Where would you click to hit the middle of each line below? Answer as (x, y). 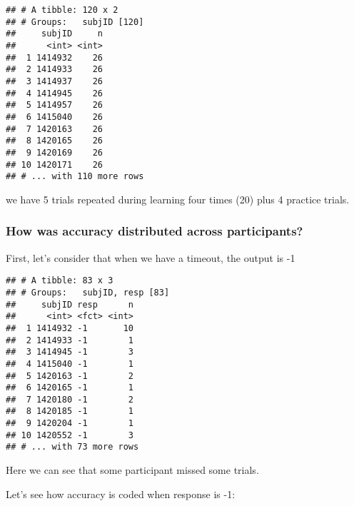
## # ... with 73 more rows (72, 447)
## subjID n (55, 34)
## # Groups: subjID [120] (75, 22)
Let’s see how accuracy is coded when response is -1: (121, 494)
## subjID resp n (70, 304)
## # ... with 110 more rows (75, 177)
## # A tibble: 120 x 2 (62, 10)
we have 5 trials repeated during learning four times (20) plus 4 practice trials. (178, 199)
